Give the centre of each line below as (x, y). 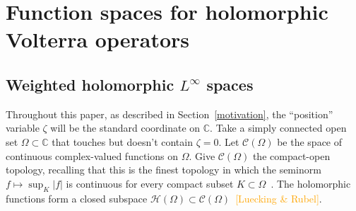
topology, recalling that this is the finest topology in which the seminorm (164, 170)
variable (23, 128)
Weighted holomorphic (90, 84)
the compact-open (291, 155)
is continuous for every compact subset (150, 183)
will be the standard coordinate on (125, 128)
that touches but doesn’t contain (122, 141)
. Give (202, 155)
